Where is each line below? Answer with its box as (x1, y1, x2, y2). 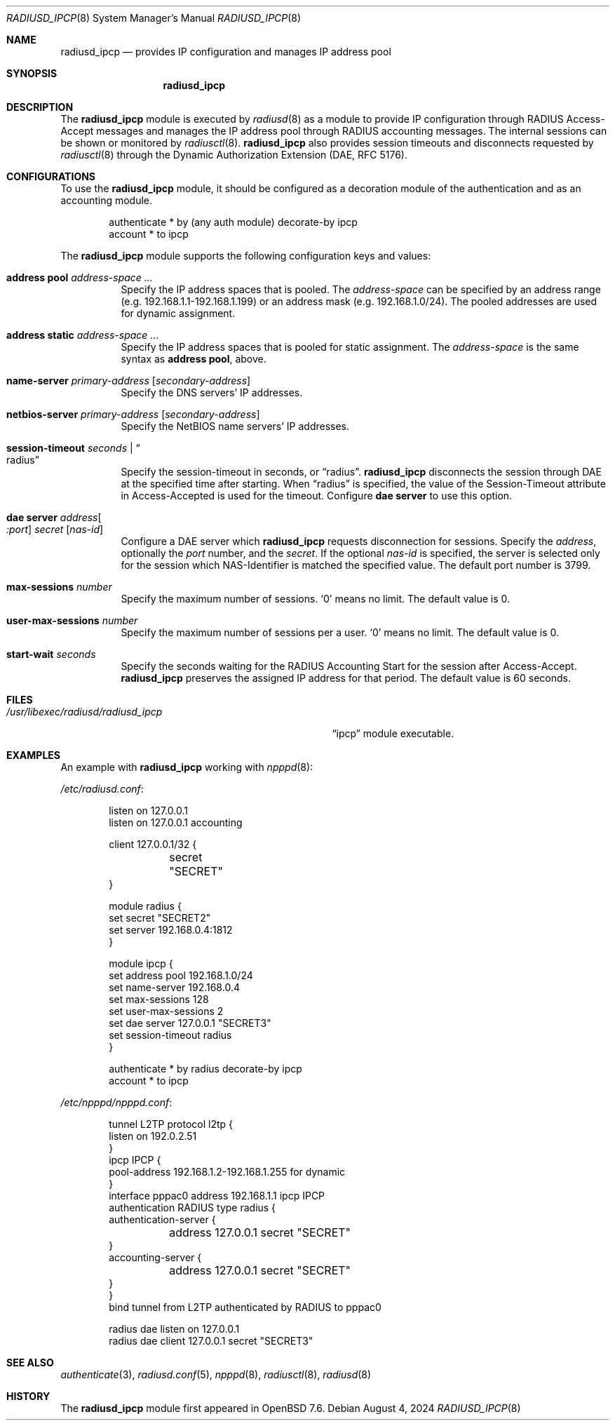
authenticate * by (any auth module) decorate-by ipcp (109, 216, 358, 228)
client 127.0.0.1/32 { (109, 838, 197, 850)
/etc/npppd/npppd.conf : (60, 1096, 173, 1108)
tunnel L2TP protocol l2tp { (109, 1118, 233, 1130)
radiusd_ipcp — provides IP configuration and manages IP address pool (60, 46, 391, 58)
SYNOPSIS (6, 67, 58, 79)
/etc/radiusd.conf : (60, 783, 144, 795)
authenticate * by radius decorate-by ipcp (109, 1063, 302, 1075)
